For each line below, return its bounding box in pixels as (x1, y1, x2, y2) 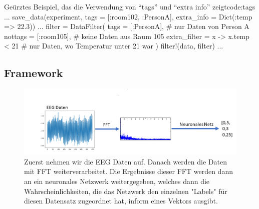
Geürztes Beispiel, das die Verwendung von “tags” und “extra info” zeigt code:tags (4, 1, 255, 11)
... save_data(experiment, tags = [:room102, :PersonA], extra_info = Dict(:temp (4, 11, 252, 21)
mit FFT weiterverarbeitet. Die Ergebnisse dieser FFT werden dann (24, 166, 233, 176)
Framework (4, 65, 63, 80)
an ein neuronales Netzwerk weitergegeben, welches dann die (24, 176, 210, 186)
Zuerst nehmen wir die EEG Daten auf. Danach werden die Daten (24, 156, 227, 166)
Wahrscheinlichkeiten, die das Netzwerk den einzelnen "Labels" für (24, 185, 227, 196)
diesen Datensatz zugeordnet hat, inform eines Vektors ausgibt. (24, 195, 218, 206)
